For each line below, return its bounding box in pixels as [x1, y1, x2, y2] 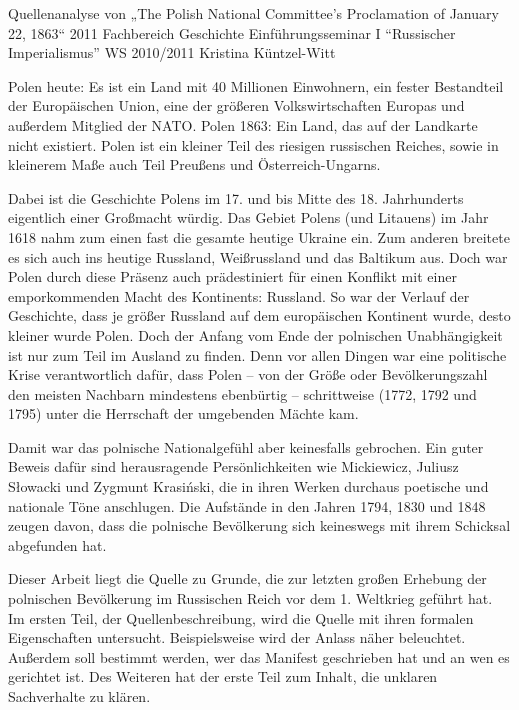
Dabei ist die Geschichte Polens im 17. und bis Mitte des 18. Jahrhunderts [8, 187, 464, 208]
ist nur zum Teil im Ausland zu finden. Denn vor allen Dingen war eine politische [8, 344, 507, 365]
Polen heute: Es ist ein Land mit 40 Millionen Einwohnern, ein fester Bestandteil [8, 75, 504, 96]
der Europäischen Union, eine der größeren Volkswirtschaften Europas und [8, 95, 465, 116]
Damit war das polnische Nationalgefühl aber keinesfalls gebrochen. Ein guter [8, 436, 484, 457]
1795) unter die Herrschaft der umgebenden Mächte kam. [8, 403, 359, 424]
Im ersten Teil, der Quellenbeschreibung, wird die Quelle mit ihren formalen [8, 607, 474, 628]
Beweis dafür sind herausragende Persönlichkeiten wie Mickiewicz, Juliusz [8, 456, 459, 477]
